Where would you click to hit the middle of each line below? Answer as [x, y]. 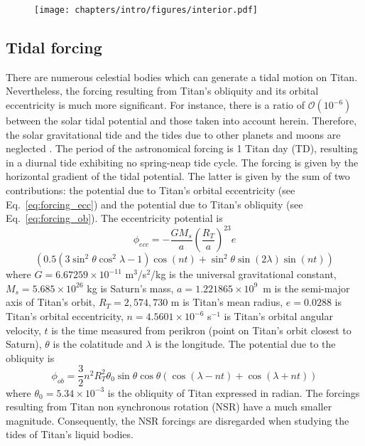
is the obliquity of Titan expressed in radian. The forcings [234, 392]
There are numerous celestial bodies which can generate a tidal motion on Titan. [182, 76]
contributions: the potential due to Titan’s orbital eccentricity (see [151, 190]
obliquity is [30, 357]
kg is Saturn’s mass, [130, 288]
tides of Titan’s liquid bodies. [70, 434]
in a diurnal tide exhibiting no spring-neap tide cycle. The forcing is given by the [182, 162]
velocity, [23, 330]
